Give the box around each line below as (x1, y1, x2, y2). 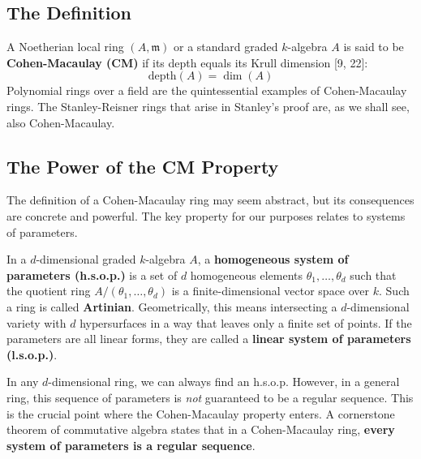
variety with (6, 314, 67, 331)
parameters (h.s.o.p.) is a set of (6, 266, 178, 283)
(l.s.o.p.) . (6, 345, 58, 362)
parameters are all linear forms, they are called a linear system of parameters (6, 330, 411, 347)
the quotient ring (6, 282, 91, 299)
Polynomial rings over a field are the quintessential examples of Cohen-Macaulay (6, 82, 407, 99)
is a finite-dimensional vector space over (171, 282, 370, 299)
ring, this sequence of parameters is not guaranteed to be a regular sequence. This (6, 388, 414, 405)
